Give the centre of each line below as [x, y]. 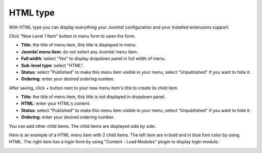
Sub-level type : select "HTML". [53, 65]
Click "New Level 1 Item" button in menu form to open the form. [72, 36]
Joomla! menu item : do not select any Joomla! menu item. [80, 51]
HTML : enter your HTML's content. [56, 103]
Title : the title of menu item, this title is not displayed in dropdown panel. [93, 97]
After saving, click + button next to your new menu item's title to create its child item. [94, 88]
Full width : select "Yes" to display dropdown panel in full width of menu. [93, 59]
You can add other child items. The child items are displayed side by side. [82, 126]
